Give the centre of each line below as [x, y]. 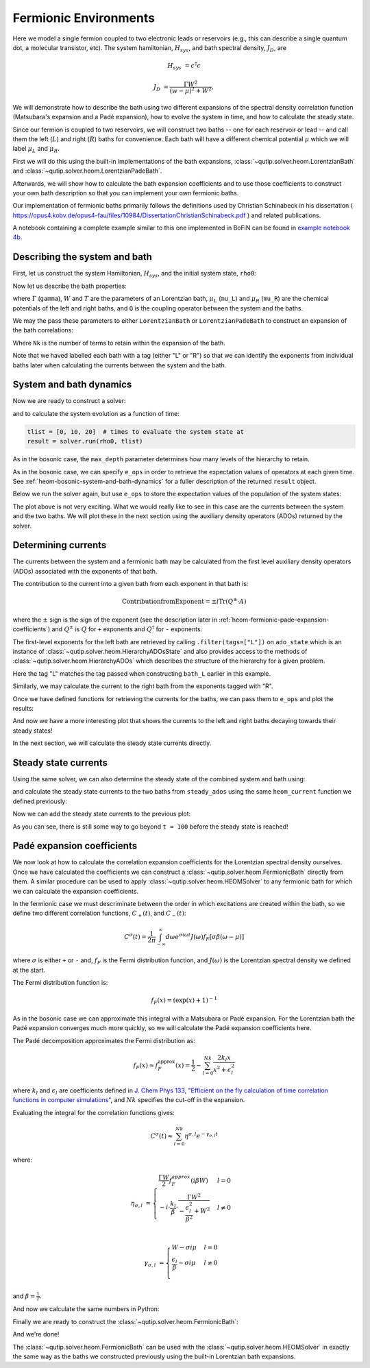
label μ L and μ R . [36, 149]
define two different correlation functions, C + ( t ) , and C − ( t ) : [99, 914]
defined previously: [40, 801]
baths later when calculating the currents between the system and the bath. [120, 365]
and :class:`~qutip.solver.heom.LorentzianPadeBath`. [87, 171]
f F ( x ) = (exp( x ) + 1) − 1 [184, 1001]
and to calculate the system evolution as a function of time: [96, 413]
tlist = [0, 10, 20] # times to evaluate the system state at [136, 431]
